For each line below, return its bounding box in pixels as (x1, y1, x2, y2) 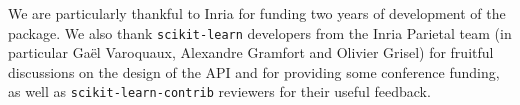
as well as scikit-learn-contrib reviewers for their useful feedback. (8, 81, 431, 102)
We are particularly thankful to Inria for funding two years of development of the (8, 3, 506, 23)
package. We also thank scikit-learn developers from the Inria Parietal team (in (8, 22, 512, 43)
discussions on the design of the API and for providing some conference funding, (8, 61, 500, 82)
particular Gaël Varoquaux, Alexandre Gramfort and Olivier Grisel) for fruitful (8, 42, 494, 63)
